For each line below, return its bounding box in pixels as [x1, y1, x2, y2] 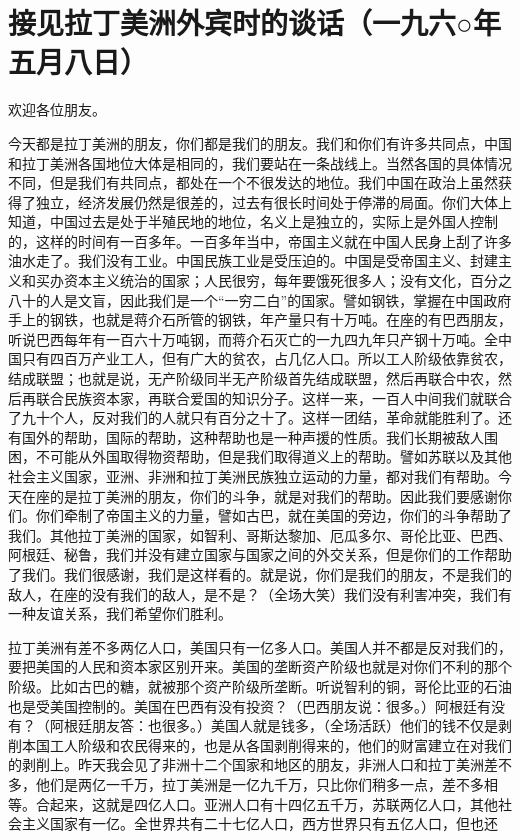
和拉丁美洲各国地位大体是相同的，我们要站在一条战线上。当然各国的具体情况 [8, 152, 512, 173]
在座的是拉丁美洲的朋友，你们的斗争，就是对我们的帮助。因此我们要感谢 [21, 485, 498, 506]
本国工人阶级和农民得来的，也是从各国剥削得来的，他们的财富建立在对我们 [21, 734, 512, 755]
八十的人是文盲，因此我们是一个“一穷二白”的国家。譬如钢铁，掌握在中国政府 [8, 289, 512, 310]
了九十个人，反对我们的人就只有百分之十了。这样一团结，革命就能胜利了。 [8, 407, 498, 428]
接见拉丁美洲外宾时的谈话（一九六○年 [8, 2, 501, 43]
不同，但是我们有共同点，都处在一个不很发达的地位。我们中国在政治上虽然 [8, 172, 498, 193]
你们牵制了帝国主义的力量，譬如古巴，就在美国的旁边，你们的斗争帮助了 [35, 505, 512, 526]
